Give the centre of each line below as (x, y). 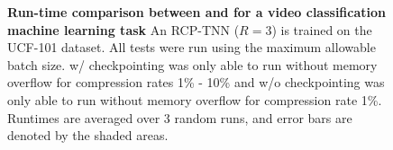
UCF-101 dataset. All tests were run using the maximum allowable (192, 47)
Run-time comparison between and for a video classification (196, 12)
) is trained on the (322, 29)
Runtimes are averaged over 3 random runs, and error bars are (180, 117)
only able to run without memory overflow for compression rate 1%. (195, 99)
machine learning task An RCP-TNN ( (123, 29)
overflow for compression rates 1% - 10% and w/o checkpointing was (196, 82)
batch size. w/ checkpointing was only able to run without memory (192, 64)
